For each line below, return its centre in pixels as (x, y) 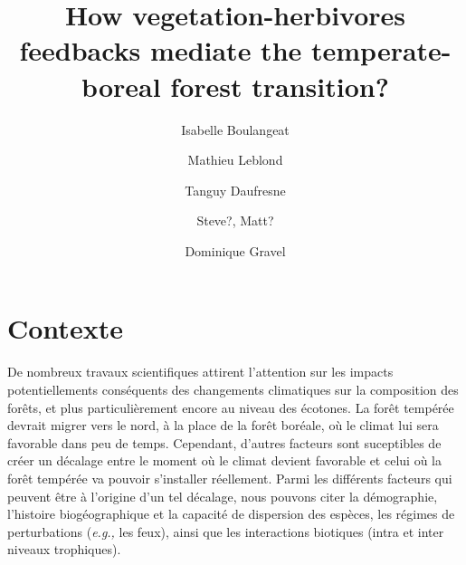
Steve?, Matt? (235, 220)
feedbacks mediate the (161, 50)
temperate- (381, 50)
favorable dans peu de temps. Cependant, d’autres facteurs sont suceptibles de (224, 442)
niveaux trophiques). (64, 549)
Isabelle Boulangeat (235, 129)
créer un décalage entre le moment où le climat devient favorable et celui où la (224, 460)
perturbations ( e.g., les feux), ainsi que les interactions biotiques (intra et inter (226, 531)
